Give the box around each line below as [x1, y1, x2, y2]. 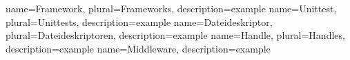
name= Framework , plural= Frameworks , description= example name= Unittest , [6, 1, 337, 15]
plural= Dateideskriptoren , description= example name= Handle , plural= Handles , [6, 28, 345, 42]
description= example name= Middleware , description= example [6, 41, 271, 55]
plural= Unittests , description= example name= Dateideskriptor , [6, 14, 273, 29]
